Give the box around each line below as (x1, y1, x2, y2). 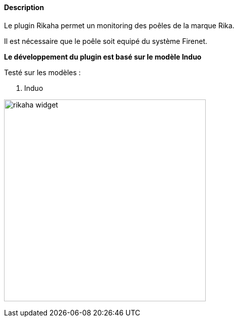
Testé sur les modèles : (4, 68, 81, 77)
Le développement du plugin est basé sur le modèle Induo (4, 52, 202, 61)
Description (4, 3, 44, 12)
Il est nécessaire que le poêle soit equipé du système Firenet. (4, 36, 208, 45)
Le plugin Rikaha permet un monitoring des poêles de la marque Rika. (4, 21, 234, 30)
